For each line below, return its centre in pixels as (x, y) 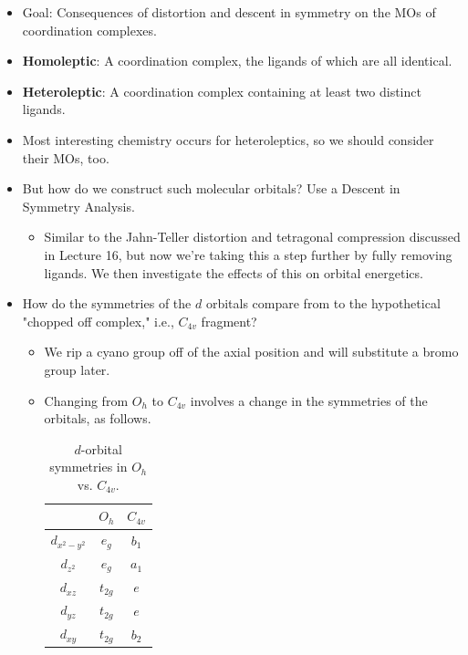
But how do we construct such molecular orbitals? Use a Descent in (211, 188)
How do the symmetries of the (107, 303)
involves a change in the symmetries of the (309, 400)
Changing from (86, 400)
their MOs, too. (66, 157)
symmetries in (88, 467)
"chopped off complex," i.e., (98, 321)
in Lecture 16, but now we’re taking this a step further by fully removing (248, 254)
